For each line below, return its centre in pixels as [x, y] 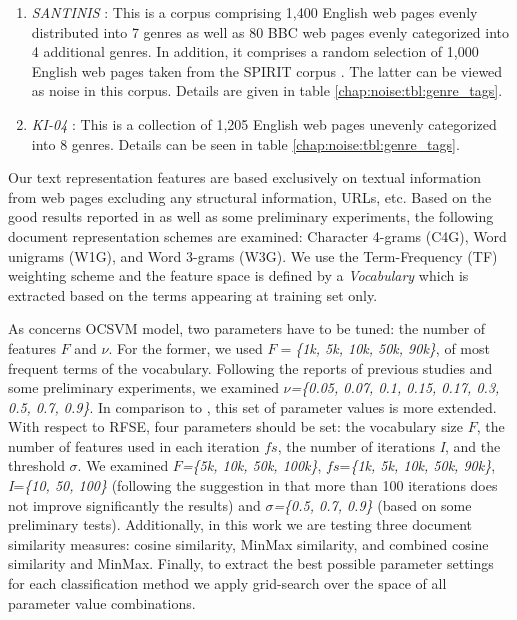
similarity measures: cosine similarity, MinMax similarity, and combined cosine [248, 543]
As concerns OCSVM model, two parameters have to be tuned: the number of [247, 328]
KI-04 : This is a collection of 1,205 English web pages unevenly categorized [264, 123]
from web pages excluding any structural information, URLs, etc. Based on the [250, 196]
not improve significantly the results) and [134, 504]
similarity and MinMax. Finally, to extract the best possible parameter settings [251, 563]
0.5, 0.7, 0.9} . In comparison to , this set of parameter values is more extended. [252, 406]
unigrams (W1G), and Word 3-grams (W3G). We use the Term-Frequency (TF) [253, 255]
